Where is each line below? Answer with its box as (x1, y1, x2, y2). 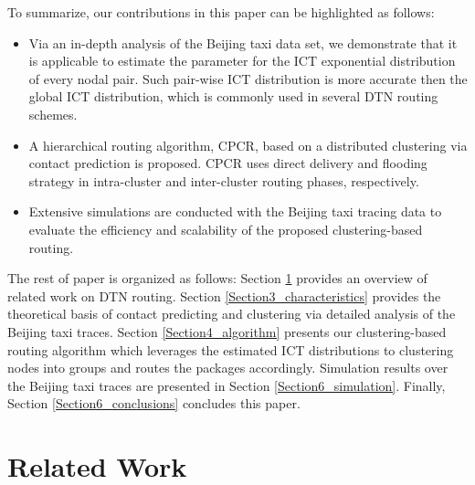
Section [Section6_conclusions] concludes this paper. (7, 394, 301, 413)
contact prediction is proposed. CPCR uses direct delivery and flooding (28, 153, 427, 173)
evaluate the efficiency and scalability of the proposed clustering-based (28, 219, 423, 238)
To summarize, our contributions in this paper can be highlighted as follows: (7, 3, 435, 21)
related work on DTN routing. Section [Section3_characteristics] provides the (7, 286, 441, 305)
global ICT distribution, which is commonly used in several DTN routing (28, 87, 438, 106)
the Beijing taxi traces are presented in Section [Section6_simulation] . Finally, (7, 375, 446, 395)
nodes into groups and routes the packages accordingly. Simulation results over (7, 358, 449, 377)
